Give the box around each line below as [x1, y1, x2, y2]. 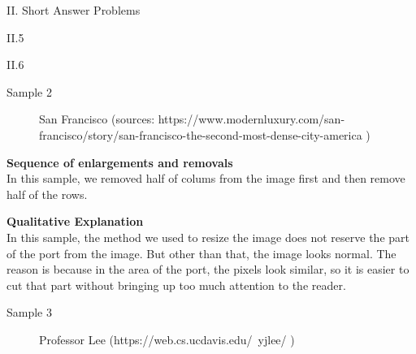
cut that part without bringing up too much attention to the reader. [6, 276, 346, 293]
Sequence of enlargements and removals [6, 153, 233, 171]
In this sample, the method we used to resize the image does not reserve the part [6, 228, 409, 245]
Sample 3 [6, 304, 52, 321]
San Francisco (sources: [39, 110, 155, 127]
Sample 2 [6, 83, 52, 100]
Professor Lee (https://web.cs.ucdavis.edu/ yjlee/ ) [39, 330, 295, 348]
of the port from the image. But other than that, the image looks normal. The [6, 244, 396, 261]
